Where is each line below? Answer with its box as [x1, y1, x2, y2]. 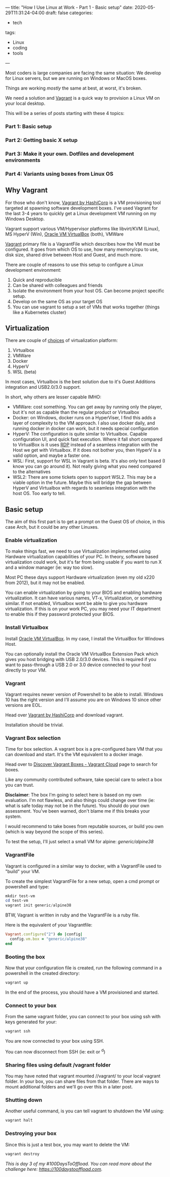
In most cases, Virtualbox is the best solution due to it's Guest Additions [5, 379, 156, 385]
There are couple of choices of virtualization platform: [5, 337, 118, 343]
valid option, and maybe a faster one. [12, 452, 91, 458]
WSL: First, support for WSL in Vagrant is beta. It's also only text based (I [12, 458, 165, 464]
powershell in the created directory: [5, 970, 80, 977]
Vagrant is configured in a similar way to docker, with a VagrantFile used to [5, 863, 161, 869]
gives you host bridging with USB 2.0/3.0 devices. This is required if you [5, 656, 156, 662]
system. [5, 814, 22, 820]
